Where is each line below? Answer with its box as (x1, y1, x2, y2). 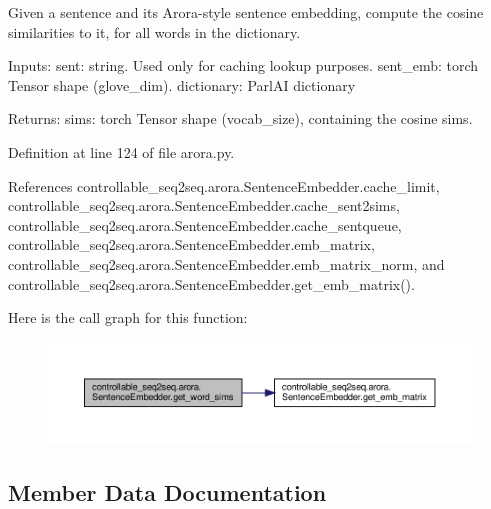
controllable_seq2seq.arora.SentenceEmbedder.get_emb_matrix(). (8, 273, 415, 294)
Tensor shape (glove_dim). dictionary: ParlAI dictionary (8, 74, 356, 95)
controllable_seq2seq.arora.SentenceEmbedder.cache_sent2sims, (8, 195, 400, 216)
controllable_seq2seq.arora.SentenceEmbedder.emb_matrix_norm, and (8, 253, 445, 274)
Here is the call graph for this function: (8, 307, 248, 328)
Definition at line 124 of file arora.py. (8, 141, 235, 162)
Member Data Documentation (8, 476, 327, 507)
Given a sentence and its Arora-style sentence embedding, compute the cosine (8, 2, 484, 22)
